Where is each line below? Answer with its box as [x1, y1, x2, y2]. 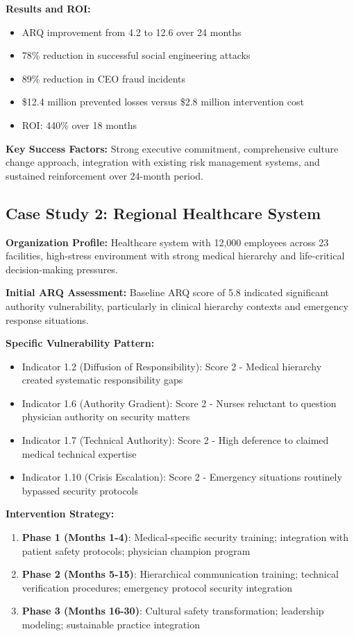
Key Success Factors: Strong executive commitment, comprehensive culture [6, 141, 339, 155]
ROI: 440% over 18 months [22, 117, 137, 132]
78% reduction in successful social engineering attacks [22, 48, 251, 62]
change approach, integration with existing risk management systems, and [6, 155, 320, 169]
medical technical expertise [22, 446, 137, 461]
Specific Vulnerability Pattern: [6, 336, 155, 350]
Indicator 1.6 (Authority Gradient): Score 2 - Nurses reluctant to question [22, 395, 337, 410]
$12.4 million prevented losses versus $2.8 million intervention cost [22, 94, 304, 109]
